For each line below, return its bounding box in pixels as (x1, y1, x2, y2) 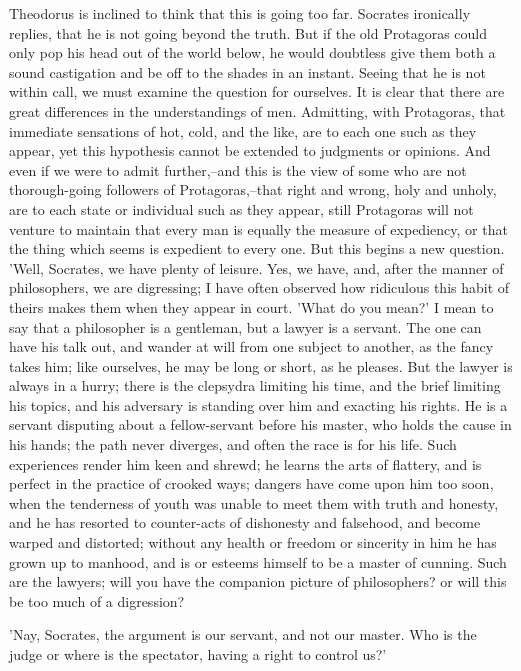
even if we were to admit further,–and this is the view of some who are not (9, 159, 467, 180)
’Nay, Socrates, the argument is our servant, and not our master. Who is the (9, 624, 477, 645)
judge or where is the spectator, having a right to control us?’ (9, 644, 387, 664)
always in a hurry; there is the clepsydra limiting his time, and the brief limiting (9, 375, 501, 396)
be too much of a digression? (9, 590, 185, 611)
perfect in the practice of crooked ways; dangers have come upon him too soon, (9, 473, 494, 494)
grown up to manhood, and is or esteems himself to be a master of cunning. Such (9, 551, 507, 572)
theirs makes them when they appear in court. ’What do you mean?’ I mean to (9, 296, 494, 317)
